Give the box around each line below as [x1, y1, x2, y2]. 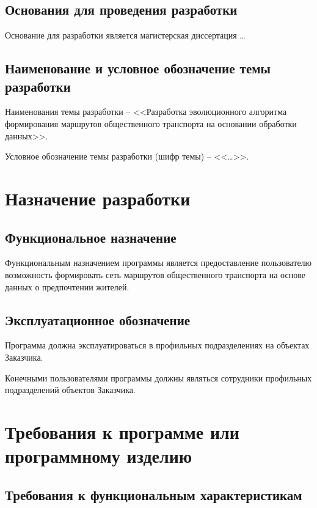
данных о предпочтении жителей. [5, 280, 129, 293]
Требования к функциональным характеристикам [5, 485, 302, 504]
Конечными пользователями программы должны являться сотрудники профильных [5, 371, 312, 384]
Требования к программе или [5, 419, 239, 444]
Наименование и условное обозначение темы [5, 59, 271, 78]
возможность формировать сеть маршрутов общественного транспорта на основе [5, 268, 305, 281]
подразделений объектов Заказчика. [5, 383, 136, 396]
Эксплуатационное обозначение [5, 310, 191, 329]
